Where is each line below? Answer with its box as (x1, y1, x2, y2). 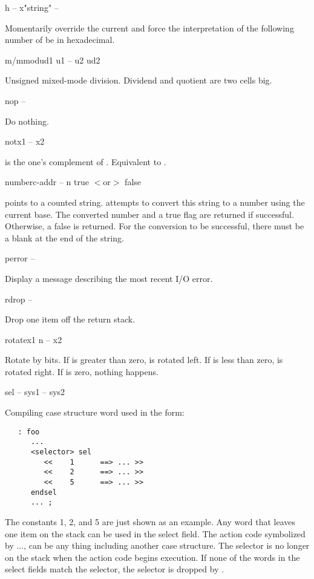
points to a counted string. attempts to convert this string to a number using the (5, 195, 305, 208)
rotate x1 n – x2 (5, 333, 62, 345)
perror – (5, 252, 35, 264)
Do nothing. (5, 114, 49, 127)
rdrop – (5, 292, 33, 305)
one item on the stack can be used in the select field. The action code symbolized (5, 527, 306, 540)
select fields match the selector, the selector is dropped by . (5, 563, 224, 575)
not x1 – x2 (5, 135, 45, 148)
